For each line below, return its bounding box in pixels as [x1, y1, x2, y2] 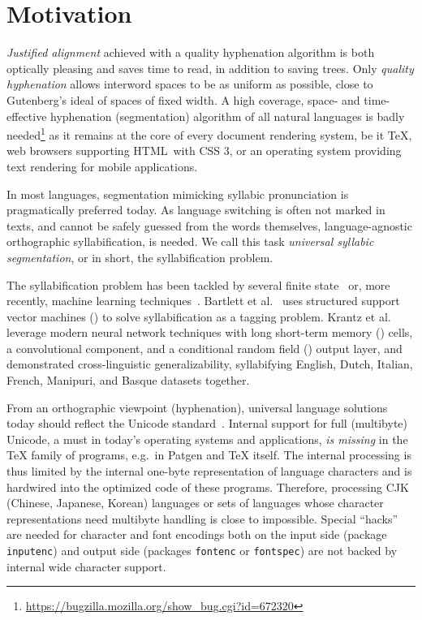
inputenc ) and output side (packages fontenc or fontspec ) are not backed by [6, 542, 398, 558]
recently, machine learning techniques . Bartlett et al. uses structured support [6, 292, 400, 309]
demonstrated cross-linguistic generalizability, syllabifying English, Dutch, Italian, [6, 355, 413, 372]
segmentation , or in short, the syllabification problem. [6, 248, 273, 265]
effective [6, 107, 47, 124]
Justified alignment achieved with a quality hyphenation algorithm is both [6, 44, 375, 61]
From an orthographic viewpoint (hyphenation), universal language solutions [6, 398, 388, 415]
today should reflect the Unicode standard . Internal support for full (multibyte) [6, 415, 408, 432]
